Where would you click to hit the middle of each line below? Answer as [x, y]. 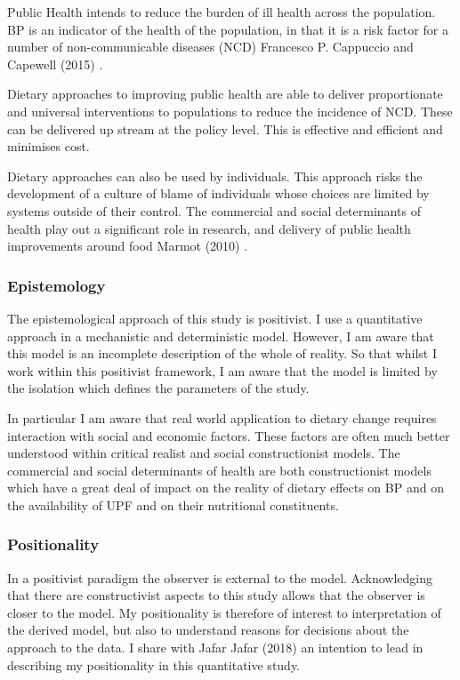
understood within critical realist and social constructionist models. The [204, 453]
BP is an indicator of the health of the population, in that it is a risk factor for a [228, 29]
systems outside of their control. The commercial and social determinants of [214, 210]
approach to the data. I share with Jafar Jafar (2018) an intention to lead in [215, 648]
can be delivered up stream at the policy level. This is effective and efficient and [225, 128]
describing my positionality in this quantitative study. [154, 664]
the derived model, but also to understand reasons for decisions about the [208, 630]
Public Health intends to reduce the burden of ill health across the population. [222, 12]
